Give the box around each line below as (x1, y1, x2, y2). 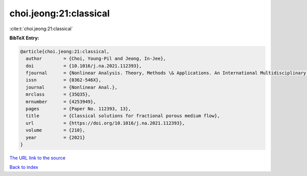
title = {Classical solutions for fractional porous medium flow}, (26, 113, 220, 119)
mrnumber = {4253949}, (26, 99, 96, 104)
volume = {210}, (26, 127, 85, 133)
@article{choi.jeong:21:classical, (20, 49, 109, 54)
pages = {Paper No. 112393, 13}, (26, 106, 131, 112)
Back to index (9, 164, 38, 170)
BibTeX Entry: (9, 35, 39, 41)
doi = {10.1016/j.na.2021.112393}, (26, 63, 142, 69)
